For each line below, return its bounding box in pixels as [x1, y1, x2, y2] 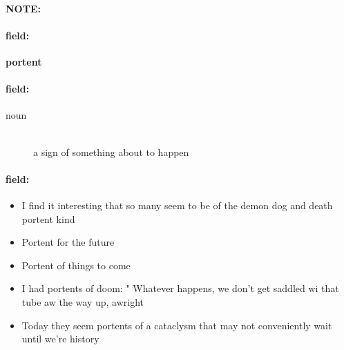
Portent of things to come [21, 257, 131, 272]
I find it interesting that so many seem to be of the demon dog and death [21, 197, 333, 212]
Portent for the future [21, 235, 115, 249]
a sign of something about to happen [33, 144, 189, 159]
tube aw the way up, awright [21, 294, 144, 309]
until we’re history [21, 331, 99, 346]
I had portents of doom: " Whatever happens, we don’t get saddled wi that [21, 281, 339, 295]
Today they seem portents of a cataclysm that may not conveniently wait [21, 318, 332, 332]
